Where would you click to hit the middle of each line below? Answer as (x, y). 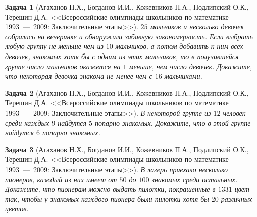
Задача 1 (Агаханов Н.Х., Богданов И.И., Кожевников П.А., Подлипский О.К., (127, 7)
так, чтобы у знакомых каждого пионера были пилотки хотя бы (107, 199)
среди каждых (27, 122)
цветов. (17, 209)
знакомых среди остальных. (195, 179)
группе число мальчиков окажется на (63, 66)
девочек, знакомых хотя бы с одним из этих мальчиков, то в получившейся (122, 56)
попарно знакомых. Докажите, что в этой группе (173, 122)
